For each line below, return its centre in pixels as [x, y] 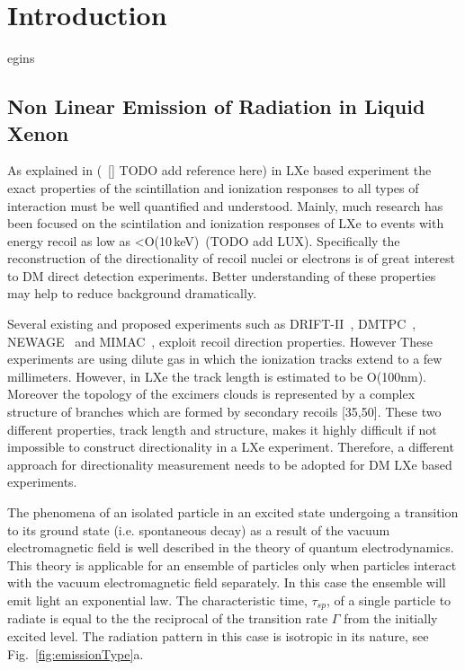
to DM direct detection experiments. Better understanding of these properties [222, 275]
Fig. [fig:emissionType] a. [76, 653]
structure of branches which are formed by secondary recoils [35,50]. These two [224, 412]
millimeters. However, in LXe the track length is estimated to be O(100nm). [217, 376]
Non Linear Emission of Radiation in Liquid [216, 106]
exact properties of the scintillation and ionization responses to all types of [213, 187]
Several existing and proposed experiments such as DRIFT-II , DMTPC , [212, 324]
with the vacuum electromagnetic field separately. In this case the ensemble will [227, 582]
